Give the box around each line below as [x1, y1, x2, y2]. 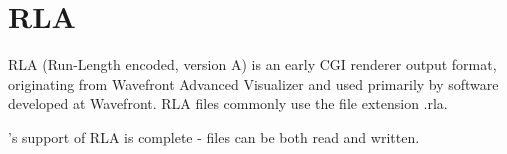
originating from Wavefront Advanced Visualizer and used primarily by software [8, 73, 499, 94]
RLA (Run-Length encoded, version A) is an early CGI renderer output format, [8, 54, 497, 75]
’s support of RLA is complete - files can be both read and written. [8, 126, 420, 147]
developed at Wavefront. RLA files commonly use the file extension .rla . [8, 93, 448, 114]
